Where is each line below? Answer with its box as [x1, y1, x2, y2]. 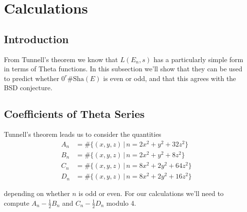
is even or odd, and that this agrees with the [103, 73, 236, 83]
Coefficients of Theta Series [4, 106, 145, 121]
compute [4, 197, 30, 208]
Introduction [4, 31, 69, 46]
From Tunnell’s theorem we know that [4, 54, 118, 64]
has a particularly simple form [153, 54, 244, 64]
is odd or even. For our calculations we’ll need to [78, 188, 224, 198]
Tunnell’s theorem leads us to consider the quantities [4, 129, 161, 139]
